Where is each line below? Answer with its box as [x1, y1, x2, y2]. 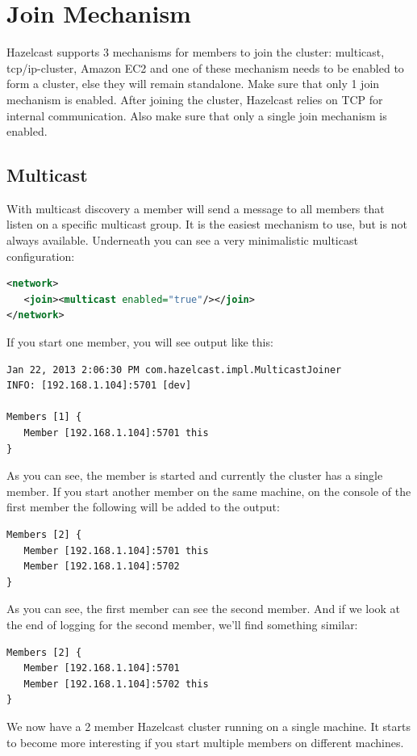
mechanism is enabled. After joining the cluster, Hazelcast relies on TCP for [6, 90, 383, 107]
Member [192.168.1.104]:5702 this [23, 678, 209, 690]
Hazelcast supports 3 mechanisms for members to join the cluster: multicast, [6, 44, 385, 61]
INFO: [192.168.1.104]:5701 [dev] [6, 380, 192, 392]
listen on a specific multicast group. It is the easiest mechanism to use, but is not [6, 216, 407, 233]
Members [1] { [6, 411, 82, 423]
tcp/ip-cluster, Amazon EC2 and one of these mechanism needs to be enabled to [6, 59, 404, 76]
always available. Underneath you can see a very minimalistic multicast [6, 232, 358, 249]
